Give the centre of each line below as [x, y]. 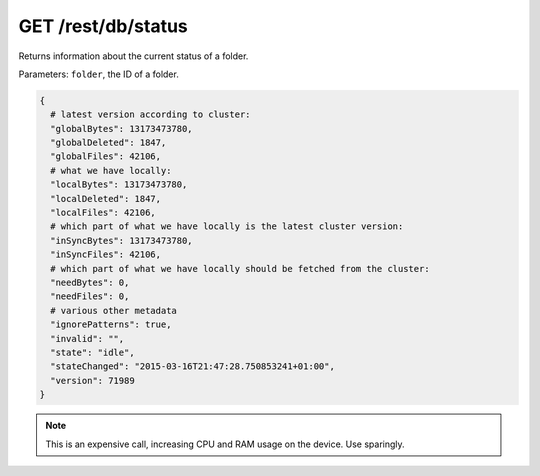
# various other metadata [113, 310]
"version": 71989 [92, 380]
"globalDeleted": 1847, [108, 143]
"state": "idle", [92, 352]
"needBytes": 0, [90, 282]
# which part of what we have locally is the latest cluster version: [227, 226]
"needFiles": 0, [90, 296]
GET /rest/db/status [103, 26]
